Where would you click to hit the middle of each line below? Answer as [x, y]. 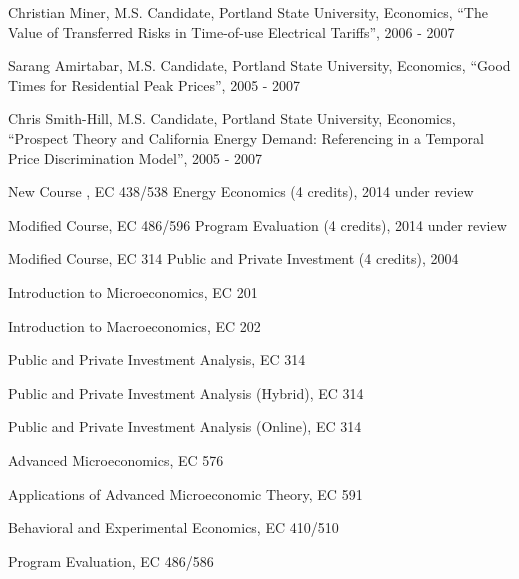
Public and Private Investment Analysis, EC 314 [157, 359]
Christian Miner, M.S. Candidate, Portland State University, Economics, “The [248, 12]
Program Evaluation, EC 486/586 [111, 560]
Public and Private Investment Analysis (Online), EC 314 [185, 426]
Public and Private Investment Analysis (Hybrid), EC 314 [186, 392]
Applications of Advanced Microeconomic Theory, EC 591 [185, 493]
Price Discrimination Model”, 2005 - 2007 [135, 157]
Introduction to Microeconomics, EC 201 [133, 291]
